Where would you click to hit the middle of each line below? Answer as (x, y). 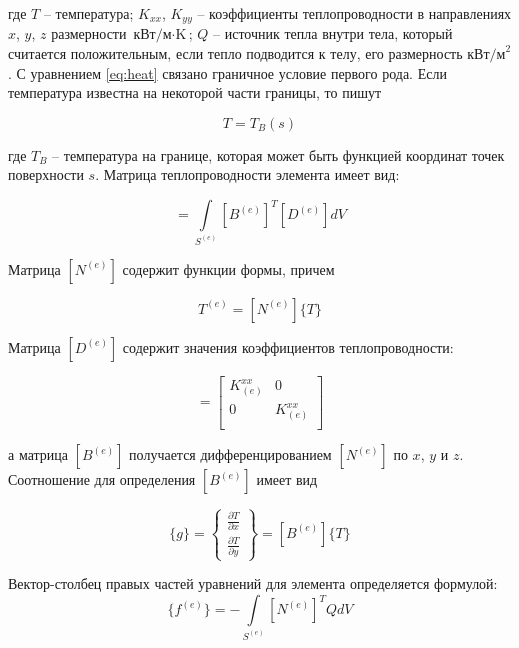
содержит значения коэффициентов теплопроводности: (288, 346)
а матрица (38, 454)
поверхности (46, 174)
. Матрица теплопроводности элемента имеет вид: (247, 174)
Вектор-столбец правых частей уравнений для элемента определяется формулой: (253, 583)
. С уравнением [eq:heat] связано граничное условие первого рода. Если (227, 72)
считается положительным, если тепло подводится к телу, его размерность (235, 53)
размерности (89, 33)
